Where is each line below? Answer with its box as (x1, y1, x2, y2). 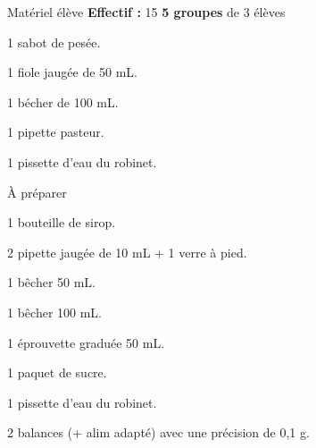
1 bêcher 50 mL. (7, 273, 96, 292)
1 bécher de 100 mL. (7, 92, 119, 111)
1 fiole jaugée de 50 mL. (7, 63, 138, 81)
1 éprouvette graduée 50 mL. (7, 333, 165, 351)
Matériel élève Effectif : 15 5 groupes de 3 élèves (7, 3, 286, 21)
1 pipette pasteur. (7, 123, 104, 141)
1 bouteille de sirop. (7, 213, 116, 232)
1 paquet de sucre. (7, 363, 107, 382)
